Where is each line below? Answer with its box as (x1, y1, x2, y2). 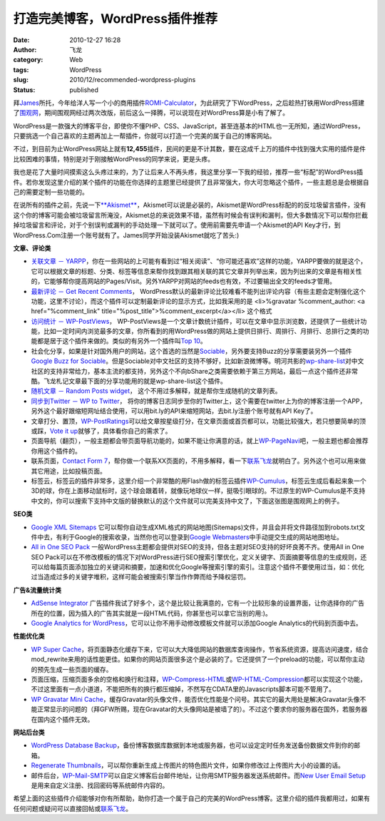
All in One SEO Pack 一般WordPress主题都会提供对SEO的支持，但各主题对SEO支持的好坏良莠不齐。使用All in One (31, 543, 364, 551)
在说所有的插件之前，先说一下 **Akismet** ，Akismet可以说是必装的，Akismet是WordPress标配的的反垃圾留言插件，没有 (13, 200, 366, 210)
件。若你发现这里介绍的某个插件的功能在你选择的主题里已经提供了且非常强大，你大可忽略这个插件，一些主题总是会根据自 (13, 178, 369, 186)
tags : (13, 65, 29, 74)
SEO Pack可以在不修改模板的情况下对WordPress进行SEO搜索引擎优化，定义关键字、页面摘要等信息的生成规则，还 (31, 553, 367, 561)
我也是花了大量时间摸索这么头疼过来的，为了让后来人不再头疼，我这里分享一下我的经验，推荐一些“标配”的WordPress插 (13, 168, 364, 176)
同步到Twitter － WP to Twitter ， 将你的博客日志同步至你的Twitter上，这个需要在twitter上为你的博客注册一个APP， (31, 397, 366, 405)
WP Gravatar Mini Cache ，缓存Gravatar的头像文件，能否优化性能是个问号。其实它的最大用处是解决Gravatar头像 (31, 695, 360, 703)
